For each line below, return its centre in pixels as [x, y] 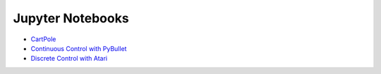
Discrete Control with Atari [69, 59]
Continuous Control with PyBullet [79, 48]
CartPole [43, 39]
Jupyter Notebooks [71, 18]
